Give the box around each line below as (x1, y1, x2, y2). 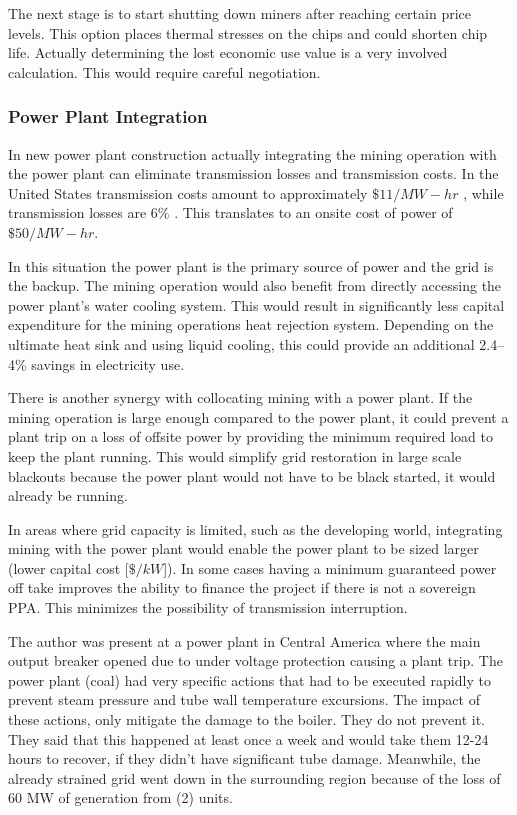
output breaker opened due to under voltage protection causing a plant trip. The (8, 650, 503, 671)
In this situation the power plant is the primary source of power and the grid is (8, 255, 494, 276)
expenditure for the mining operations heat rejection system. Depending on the (8, 314, 494, 335)
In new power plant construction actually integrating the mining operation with (8, 143, 497, 164)
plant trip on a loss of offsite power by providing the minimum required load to (8, 426, 494, 447)
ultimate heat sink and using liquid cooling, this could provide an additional (8, 333, 475, 354)
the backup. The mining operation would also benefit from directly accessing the (8, 275, 502, 296)
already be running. (8, 485, 128, 506)
